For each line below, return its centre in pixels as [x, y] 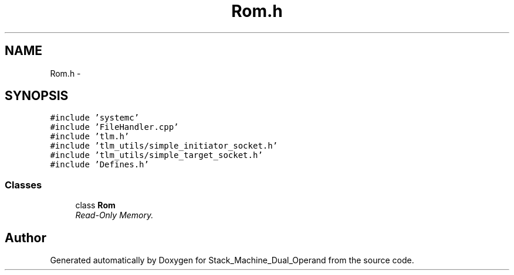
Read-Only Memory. [114, 215]
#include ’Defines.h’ [99, 165]
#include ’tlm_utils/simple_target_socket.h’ [156, 155]
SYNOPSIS [37, 96]
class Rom [95, 205]
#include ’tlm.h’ [90, 137]
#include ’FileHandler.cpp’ [114, 127]
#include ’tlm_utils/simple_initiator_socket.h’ [164, 146]
